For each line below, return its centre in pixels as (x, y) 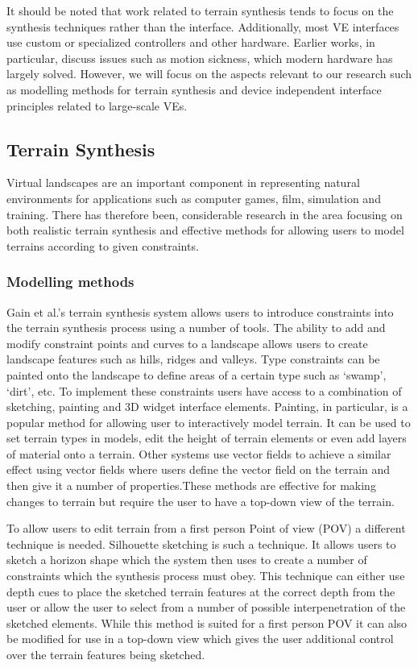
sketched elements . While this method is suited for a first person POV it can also (207, 622)
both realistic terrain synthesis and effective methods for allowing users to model (205, 230)
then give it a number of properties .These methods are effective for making (191, 485)
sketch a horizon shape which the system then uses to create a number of (187, 560)
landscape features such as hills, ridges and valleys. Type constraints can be (193, 359)
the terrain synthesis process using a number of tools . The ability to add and (196, 328)
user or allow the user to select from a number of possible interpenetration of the (206, 607)
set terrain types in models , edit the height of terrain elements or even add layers (207, 438)
